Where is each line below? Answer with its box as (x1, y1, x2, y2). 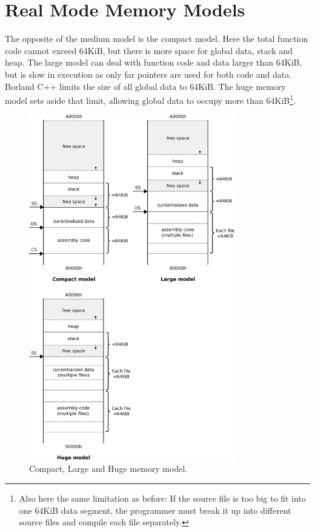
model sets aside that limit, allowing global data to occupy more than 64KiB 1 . (5, 92, 296, 106)
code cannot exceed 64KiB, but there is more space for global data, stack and (5, 44, 293, 56)
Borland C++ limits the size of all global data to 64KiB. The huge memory (5, 80, 286, 92)
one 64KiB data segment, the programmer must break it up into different (19, 503, 291, 516)
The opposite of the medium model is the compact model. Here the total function (5, 32, 308, 45)
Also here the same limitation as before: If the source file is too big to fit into (19, 491, 306, 504)
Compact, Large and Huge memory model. (29, 462, 188, 475)
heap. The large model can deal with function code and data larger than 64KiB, (5, 56, 302, 69)
